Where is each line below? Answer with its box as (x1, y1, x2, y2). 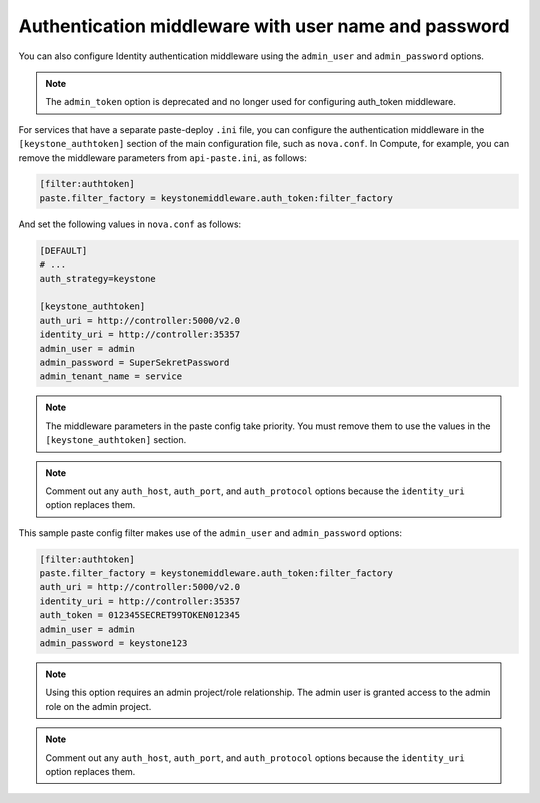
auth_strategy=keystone (39, 273, 157, 284)
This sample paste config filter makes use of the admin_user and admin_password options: (18, 526, 402, 539)
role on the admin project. (45, 700, 152, 712)
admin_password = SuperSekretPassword (39, 356, 230, 368)
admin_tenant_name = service (39, 371, 183, 382)
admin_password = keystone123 (39, 638, 188, 649)
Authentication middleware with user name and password (18, 15, 510, 37)
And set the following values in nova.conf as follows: (18, 218, 242, 230)
